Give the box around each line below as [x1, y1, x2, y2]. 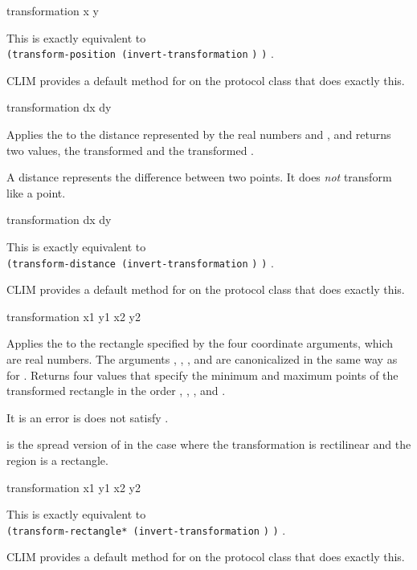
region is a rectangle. [6, 452, 108, 468]
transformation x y [6, 2, 99, 18]
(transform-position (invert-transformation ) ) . [6, 45, 274, 62]
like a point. [6, 184, 66, 201]
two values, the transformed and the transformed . [6, 141, 254, 158]
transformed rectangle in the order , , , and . [6, 382, 226, 399]
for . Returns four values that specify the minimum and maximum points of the [6, 366, 399, 383]
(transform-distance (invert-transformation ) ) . [6, 254, 274, 271]
